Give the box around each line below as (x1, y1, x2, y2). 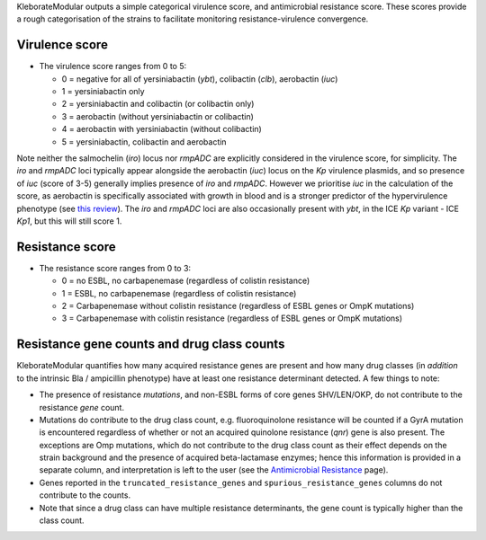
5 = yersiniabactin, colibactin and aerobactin (61, 136, 227, 147)
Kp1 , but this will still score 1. (16, 216, 122, 226)
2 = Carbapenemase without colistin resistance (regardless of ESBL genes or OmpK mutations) (61, 301, 415, 312)
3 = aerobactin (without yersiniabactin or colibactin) (61, 111, 254, 121)
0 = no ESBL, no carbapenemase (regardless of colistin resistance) (61, 275, 310, 287)
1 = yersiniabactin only (61, 86, 145, 97)
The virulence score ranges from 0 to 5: (39, 61, 187, 72)
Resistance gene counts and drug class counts (16, 337, 285, 352)
